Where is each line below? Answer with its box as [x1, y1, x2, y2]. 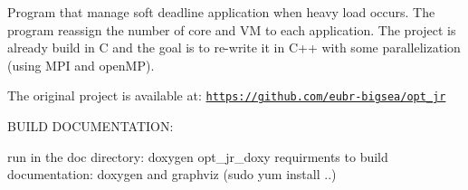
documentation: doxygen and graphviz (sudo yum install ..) [7, 165, 337, 184]
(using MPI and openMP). [7, 55, 155, 74]
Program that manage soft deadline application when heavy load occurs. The [7, 3, 435, 21]
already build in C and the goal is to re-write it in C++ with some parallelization [7, 38, 461, 57]
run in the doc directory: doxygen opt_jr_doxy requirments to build [7, 147, 388, 166]
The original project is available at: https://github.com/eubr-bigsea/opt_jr [7, 86, 446, 105]
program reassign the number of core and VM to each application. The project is [7, 20, 456, 39]
